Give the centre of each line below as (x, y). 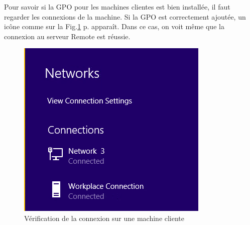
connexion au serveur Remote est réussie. (67, 36)
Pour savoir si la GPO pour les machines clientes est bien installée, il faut (117, 7)
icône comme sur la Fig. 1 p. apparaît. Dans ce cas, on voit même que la (114, 26)
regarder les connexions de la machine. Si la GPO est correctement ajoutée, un (125, 16)
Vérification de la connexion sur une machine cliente (104, 218)
